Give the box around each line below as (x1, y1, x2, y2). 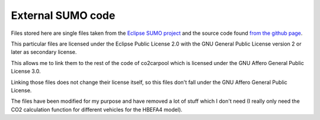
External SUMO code (11, 9, 116, 22)
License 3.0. (11, 68, 41, 75)
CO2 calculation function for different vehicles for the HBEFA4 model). (11, 106, 183, 113)
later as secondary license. (11, 48, 77, 56)
